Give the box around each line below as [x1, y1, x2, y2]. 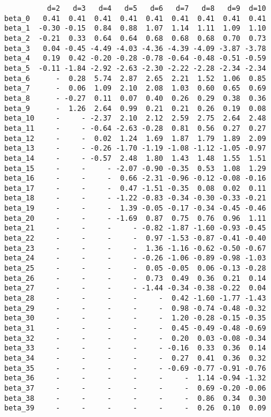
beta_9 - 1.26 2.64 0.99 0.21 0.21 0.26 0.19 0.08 [4, 104, 266, 113]
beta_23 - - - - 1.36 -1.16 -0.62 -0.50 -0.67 [4, 244, 266, 253]
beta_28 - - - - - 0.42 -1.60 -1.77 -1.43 [4, 294, 266, 303]
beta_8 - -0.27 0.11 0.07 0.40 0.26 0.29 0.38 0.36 [4, 94, 266, 103]
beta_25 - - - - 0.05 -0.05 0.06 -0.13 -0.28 [4, 264, 266, 273]
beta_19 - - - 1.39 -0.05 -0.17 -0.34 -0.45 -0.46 [4, 204, 266, 213]
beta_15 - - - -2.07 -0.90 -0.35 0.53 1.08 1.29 [4, 164, 266, 173]
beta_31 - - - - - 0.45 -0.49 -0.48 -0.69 [4, 324, 266, 332]
